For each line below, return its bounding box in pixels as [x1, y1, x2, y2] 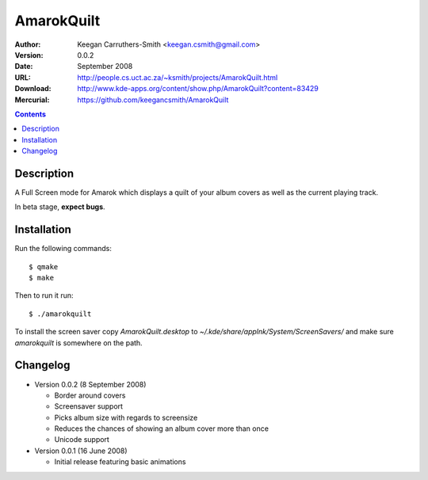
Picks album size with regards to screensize [54, 413, 198, 422]
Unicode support [54, 435, 110, 444]
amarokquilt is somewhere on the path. [14, 337, 143, 348]
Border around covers [54, 390, 126, 400]
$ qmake [29, 262, 59, 271]
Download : [14, 84, 52, 93]
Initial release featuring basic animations [54, 457, 186, 467]
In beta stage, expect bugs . [14, 202, 106, 211]
